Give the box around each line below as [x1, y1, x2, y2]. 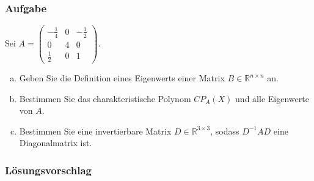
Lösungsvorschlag [5, 162, 92, 177]
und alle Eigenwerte [235, 92, 309, 105]
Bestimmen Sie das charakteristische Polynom [19, 92, 191, 105]
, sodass [210, 124, 239, 137]
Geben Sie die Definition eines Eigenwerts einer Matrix [19, 72, 225, 84]
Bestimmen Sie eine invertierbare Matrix [19, 124, 172, 137]
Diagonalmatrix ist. [19, 136, 92, 149]
